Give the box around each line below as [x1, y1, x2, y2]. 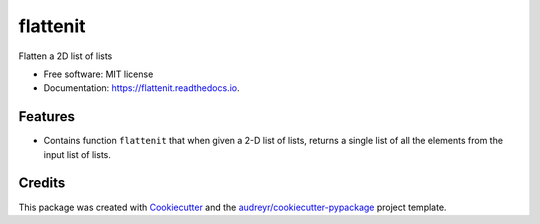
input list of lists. [43, 148, 112, 160]
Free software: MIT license [43, 68, 154, 80]
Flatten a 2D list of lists [18, 50, 113, 62]
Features [18, 108, 75, 125]
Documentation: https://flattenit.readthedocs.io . [43, 82, 240, 94]
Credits [18, 175, 66, 192]
